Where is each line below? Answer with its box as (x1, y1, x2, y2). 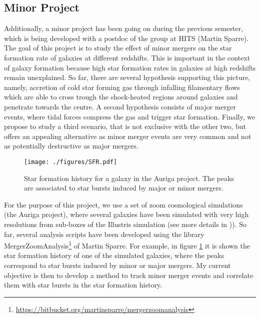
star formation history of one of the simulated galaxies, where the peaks (4, 250, 224, 260)
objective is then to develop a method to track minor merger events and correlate (4, 269, 253, 280)
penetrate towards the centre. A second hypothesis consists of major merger (4, 101, 236, 111)
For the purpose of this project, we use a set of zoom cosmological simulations (4, 199, 243, 209)
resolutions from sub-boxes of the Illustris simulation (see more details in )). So (4, 218, 247, 229)
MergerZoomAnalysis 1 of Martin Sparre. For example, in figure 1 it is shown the (4, 239, 250, 250)
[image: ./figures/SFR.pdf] (24, 158, 117, 165)
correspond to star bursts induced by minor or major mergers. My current (4, 259, 231, 270)
